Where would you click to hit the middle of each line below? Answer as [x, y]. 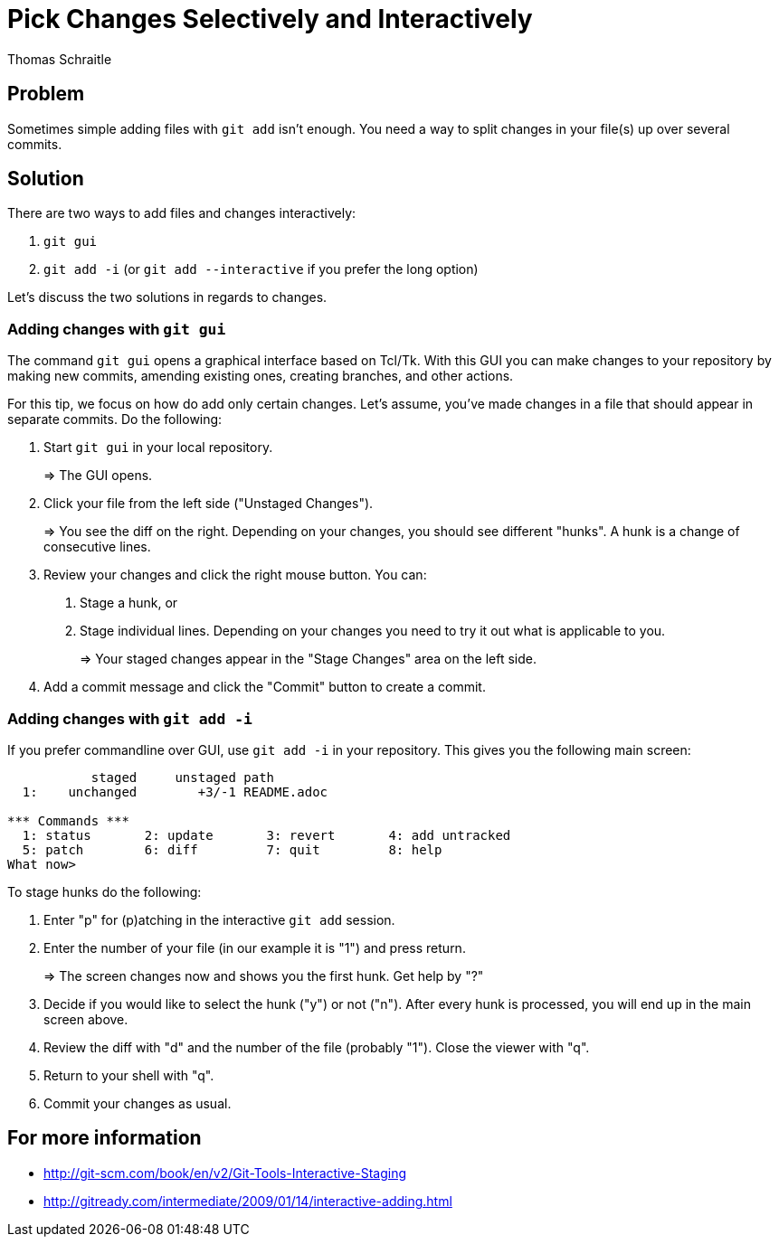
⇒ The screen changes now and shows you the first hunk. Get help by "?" [264, 975]
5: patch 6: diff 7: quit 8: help [232, 849]
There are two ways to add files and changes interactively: [182, 213]
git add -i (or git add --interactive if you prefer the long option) [261, 269]
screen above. [86, 1019]
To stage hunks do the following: [104, 891]
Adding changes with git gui [117, 329]
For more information [104, 1138]
